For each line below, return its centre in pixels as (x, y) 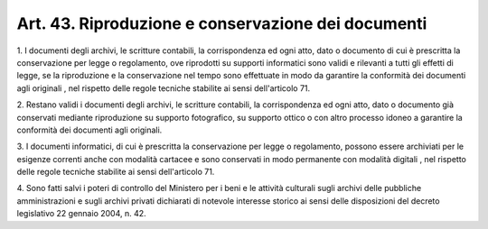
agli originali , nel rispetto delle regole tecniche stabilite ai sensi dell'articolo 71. (164, 88)
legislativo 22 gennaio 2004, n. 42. (81, 214)
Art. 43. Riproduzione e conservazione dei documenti (222, 23)
